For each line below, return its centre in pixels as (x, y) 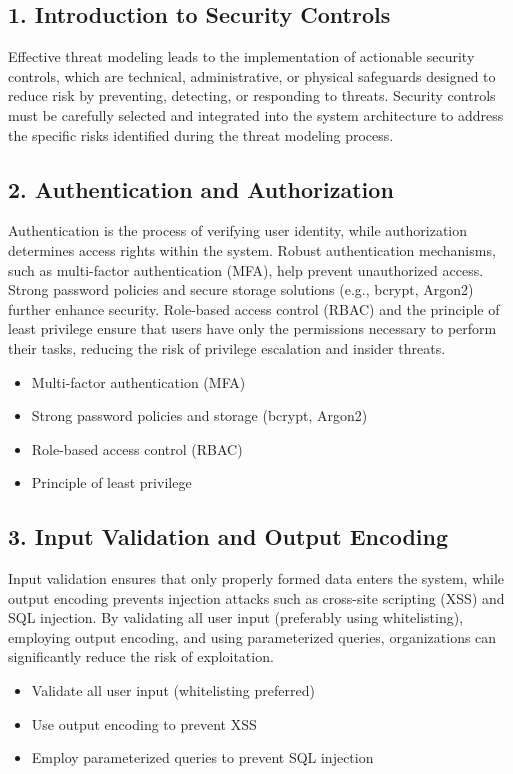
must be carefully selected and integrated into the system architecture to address (256, 114)
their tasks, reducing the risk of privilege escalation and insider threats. (227, 347)
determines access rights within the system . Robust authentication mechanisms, (252, 249)
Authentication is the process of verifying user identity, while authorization (238, 230)
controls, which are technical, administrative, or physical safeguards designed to (252, 75)
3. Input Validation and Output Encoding (228, 536)
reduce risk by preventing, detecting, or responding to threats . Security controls (252, 95)
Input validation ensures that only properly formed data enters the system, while (256, 578)
